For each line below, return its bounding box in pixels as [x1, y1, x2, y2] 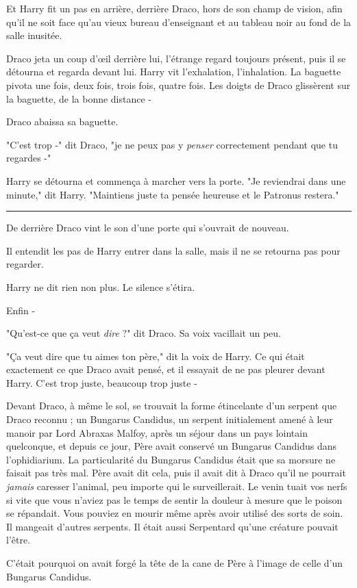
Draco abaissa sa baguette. [6, 114, 119, 129]
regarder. [6, 257, 44, 271]
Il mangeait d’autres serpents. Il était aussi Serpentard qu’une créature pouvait [6, 519, 338, 533]
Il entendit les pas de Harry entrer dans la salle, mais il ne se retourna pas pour [6, 243, 341, 257]
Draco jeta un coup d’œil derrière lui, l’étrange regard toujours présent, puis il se [6, 51, 346, 65]
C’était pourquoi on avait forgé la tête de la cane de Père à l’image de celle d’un [6, 556, 343, 570]
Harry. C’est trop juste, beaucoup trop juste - [6, 375, 197, 389]
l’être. [6, 533, 31, 547]
